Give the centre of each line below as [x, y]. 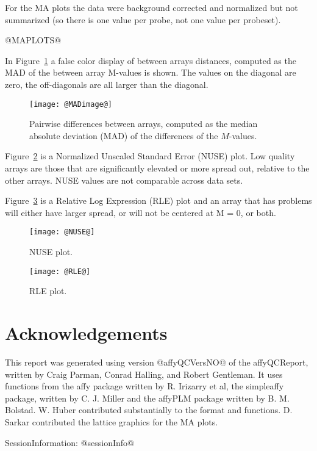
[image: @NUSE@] [62, 232]
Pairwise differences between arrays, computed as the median [144, 124]
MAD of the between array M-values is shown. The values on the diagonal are [151, 72]
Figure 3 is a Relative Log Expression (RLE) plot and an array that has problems [158, 200]
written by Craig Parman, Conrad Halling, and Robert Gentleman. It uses [144, 374]
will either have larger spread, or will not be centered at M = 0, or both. [141, 212]
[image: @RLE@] [60, 271]
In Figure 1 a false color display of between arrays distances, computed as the [151, 60]
